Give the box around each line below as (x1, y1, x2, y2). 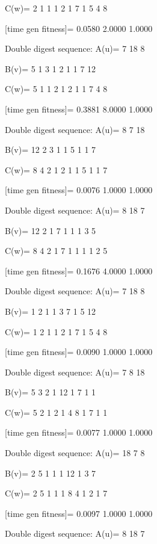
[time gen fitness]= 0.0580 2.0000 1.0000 (5, 22, 153, 34)
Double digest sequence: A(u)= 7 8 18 (5, 365, 145, 378)
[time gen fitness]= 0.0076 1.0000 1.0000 (5, 184, 153, 196)
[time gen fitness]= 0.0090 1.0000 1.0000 (5, 345, 153, 358)
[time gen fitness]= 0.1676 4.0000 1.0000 (5, 264, 153, 277)
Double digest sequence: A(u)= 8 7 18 (5, 123, 145, 135)
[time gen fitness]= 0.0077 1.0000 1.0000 (5, 426, 153, 439)
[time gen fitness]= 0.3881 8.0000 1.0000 (5, 102, 153, 115)
